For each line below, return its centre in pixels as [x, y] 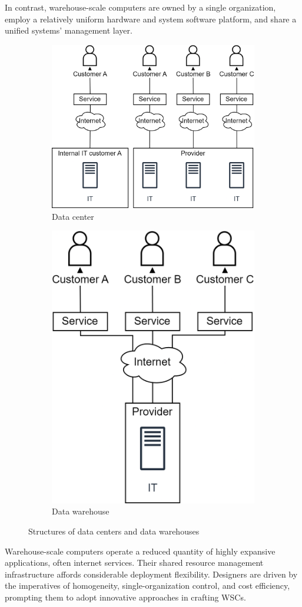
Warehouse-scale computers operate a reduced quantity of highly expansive [140, 551]
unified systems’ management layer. [69, 30]
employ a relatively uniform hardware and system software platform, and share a [151, 19]
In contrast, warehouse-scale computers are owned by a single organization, [140, 7]
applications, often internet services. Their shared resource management [134, 563]
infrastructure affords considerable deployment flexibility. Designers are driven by [151, 574]
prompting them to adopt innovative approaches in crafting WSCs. [125, 597]
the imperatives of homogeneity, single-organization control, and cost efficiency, [147, 585]
